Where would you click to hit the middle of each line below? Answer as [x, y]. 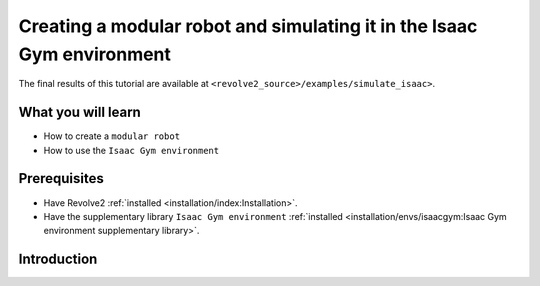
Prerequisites [61, 178]
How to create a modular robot [111, 136]
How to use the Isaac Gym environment [131, 150]
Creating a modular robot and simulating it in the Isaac [248, 26]
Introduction [58, 259]
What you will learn [80, 112]
